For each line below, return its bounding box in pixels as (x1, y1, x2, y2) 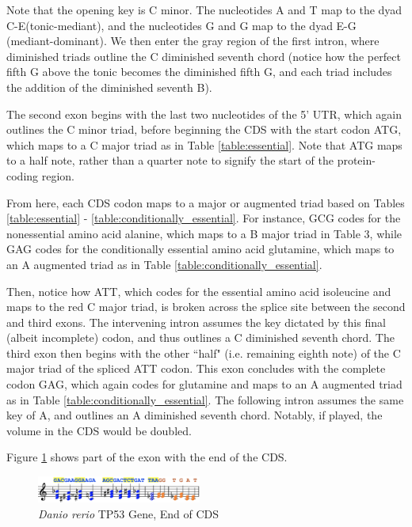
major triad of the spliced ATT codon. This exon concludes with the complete (6, 360, 386, 377)
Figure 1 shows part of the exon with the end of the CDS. (6, 449, 288, 465)
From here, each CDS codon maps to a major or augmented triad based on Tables (6, 194, 405, 210)
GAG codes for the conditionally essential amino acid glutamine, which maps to (6, 241, 395, 257)
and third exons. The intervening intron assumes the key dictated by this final (6, 313, 386, 330)
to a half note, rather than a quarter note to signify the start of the (6, 152, 334, 169)
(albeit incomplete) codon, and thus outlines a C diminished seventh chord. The (6, 329, 395, 346)
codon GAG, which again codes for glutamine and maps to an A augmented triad (6, 376, 402, 392)
